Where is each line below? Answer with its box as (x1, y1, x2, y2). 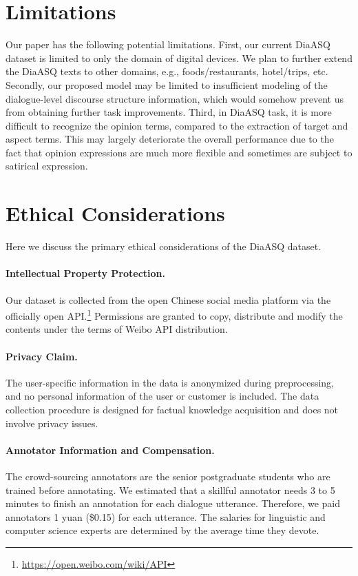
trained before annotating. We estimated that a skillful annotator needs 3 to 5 (6, 482, 335, 497)
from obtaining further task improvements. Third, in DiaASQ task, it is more (6, 105, 332, 119)
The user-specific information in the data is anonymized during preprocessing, (6, 375, 334, 389)
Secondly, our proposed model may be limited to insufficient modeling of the (6, 77, 328, 92)
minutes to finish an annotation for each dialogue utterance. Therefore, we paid (6, 496, 341, 511)
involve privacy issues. (6, 415, 98, 430)
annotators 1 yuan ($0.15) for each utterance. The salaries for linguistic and (6, 509, 326, 524)
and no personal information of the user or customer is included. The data (6, 389, 319, 403)
